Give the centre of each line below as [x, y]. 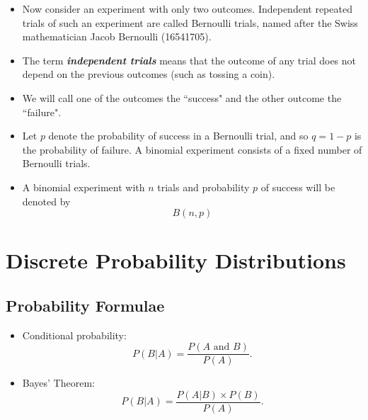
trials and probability [203, 187]
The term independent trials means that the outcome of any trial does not [189, 60]
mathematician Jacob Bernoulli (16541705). [117, 36]
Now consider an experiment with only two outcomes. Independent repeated [187, 8]
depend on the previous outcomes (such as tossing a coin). [149, 74]
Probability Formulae [85, 305]
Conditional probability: [74, 335]
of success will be [298, 187]
